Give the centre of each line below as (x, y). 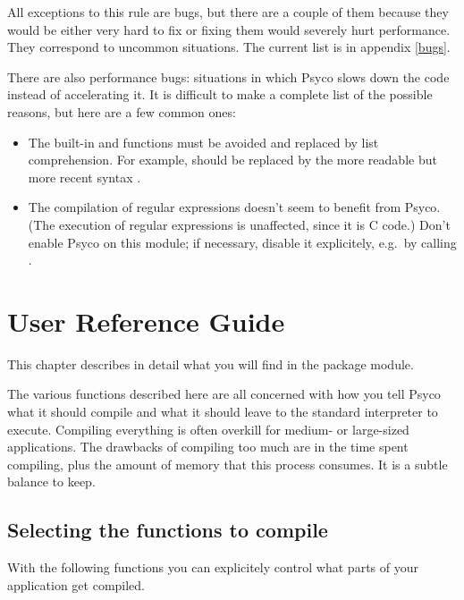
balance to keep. (51, 482)
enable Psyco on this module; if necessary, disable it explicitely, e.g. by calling (242, 242)
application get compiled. (76, 584)
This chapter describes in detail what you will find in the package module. (211, 363)
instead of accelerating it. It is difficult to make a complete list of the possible (220, 94)
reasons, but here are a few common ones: (122, 111)
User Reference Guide (146, 321)
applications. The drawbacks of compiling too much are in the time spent (208, 447)
